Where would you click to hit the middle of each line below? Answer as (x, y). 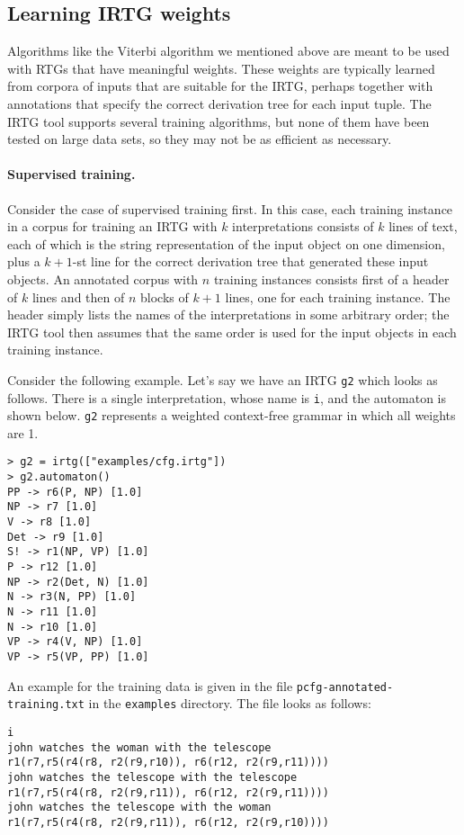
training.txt (46, 705)
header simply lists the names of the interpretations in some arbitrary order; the (228, 314)
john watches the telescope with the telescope (152, 777)
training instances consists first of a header (331, 278)
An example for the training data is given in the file (150, 685)
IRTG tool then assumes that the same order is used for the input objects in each (232, 332)
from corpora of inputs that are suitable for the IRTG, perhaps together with (220, 86)
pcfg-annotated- (345, 687)
